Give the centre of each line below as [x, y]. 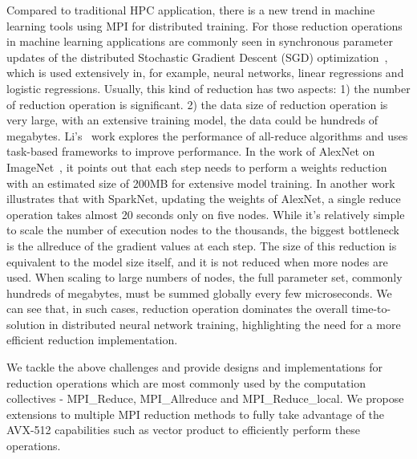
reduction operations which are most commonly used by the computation [186, 382]
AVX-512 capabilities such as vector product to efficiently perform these [184, 430]
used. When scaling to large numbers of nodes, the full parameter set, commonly [204, 277]
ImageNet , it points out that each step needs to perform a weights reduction [197, 167]
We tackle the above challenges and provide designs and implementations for [194, 367]
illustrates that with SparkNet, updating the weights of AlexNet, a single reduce [204, 199]
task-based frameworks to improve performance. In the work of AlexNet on [191, 151]
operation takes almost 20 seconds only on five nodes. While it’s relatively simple [206, 214]
